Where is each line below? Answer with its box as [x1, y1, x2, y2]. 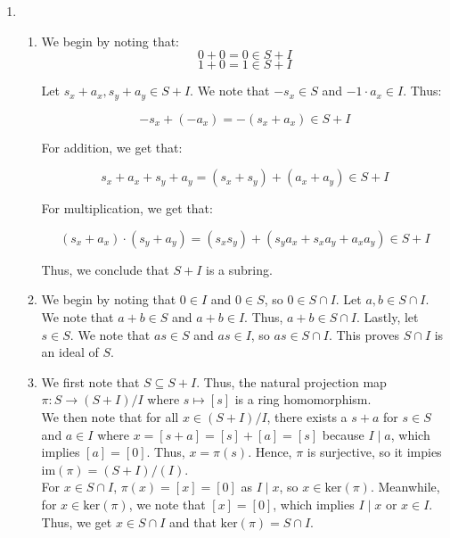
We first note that [41, 372, 140, 391]
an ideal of [41, 343, 99, 361]
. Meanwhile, [370, 477, 440, 496]
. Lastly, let [356, 308, 419, 327]
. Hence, [248, 443, 292, 461]
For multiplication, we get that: [41, 199, 213, 218]
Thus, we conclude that [41, 260, 169, 278]
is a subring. [205, 260, 273, 278]
